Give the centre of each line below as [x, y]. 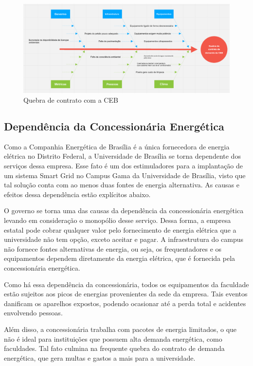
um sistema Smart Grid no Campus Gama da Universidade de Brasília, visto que [125, 175]
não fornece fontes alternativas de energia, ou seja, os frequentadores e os [113, 248]
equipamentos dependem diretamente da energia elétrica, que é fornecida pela [120, 258]
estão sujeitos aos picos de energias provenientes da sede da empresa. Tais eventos [126, 294]
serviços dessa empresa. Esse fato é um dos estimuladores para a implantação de [124, 165]
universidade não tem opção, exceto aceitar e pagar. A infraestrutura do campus [124, 239]
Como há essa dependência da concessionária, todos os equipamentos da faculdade [126, 284]
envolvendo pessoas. [33, 313]
